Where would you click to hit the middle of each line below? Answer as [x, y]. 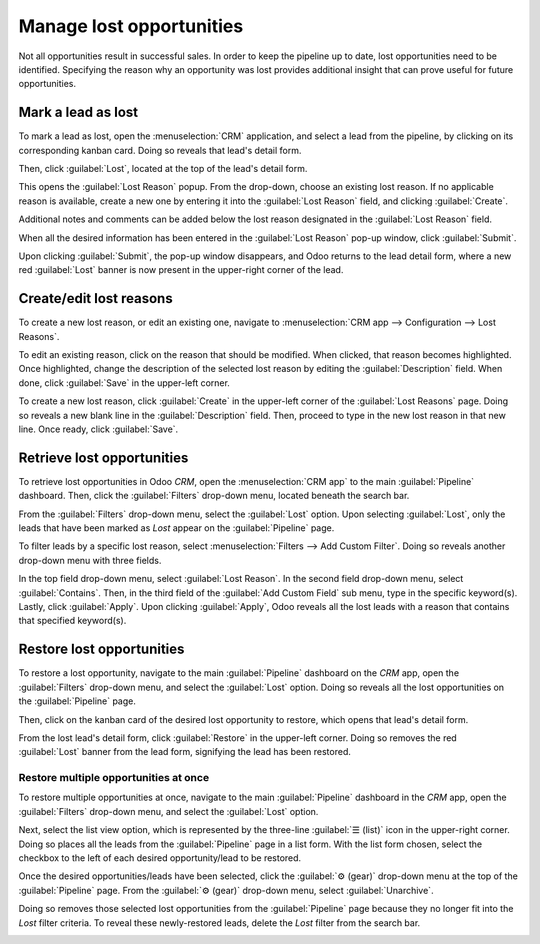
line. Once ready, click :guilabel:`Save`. [98, 429]
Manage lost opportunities [131, 26]
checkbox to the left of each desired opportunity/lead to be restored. [160, 857]
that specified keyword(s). [72, 621]
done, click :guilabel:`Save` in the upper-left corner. [124, 382]
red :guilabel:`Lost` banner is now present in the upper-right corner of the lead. [181, 270]
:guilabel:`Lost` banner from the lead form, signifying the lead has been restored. [185, 752]
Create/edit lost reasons [96, 298]
